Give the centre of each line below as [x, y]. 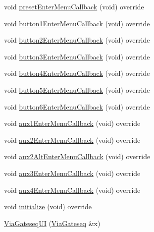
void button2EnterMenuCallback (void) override [77, 40]
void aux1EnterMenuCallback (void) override [72, 123]
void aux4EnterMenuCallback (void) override [72, 190]
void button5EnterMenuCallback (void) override [77, 89]
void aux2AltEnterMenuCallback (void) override [77, 156]
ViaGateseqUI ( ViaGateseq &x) [52, 223]
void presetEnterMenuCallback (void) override [74, 6]
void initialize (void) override [48, 206]
